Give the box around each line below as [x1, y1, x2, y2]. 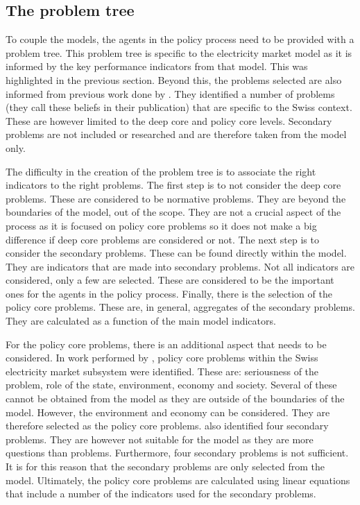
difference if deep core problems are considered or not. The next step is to [6, 232, 319, 246]
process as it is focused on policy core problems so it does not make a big [6, 218, 317, 232]
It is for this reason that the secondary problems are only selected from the [6, 459, 325, 474]
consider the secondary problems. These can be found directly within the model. [6, 246, 347, 260]
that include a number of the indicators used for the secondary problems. [6, 486, 316, 501]
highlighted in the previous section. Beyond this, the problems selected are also [6, 72, 342, 87]
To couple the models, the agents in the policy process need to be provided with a [6, 32, 354, 46]
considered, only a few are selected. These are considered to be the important [6, 273, 334, 287]
